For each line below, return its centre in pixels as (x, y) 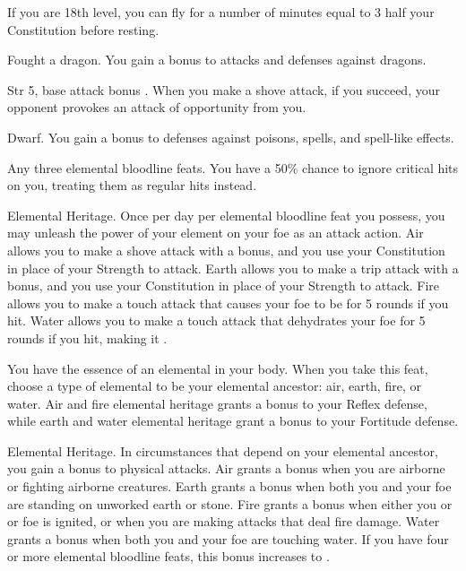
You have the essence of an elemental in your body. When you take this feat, (218, 368)
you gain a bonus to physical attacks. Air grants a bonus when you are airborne (226, 468)
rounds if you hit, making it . (87, 337)
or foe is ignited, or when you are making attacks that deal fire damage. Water (224, 521)
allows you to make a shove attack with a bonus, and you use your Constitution (226, 250)
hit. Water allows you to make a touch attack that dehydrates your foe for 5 (216, 320)
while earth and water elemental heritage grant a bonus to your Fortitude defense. (233, 421)
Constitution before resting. (83, 29)
